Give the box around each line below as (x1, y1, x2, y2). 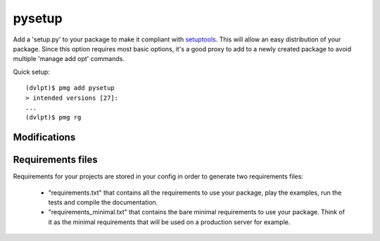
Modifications (13, 131, 76, 143)
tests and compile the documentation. (48, 197, 158, 207)
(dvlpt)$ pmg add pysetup (25, 84, 115, 92)
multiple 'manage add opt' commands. (13, 55, 125, 63)
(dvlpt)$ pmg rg (25, 113, 82, 122)
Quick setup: (13, 67, 51, 76)
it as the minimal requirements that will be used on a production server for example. (48, 218, 291, 226)
